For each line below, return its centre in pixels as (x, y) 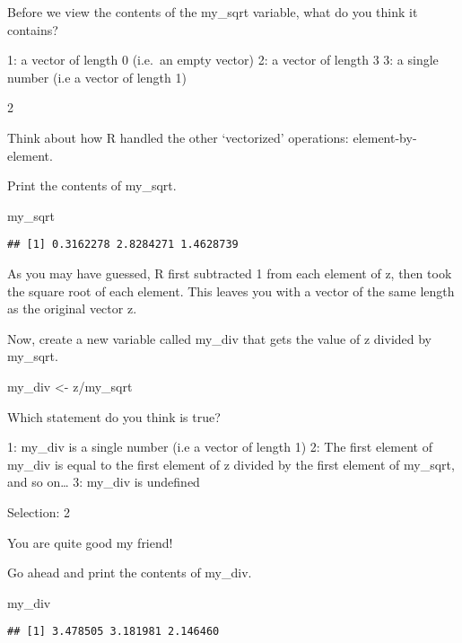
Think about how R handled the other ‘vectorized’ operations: (178, 137)
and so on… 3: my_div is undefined (104, 482)
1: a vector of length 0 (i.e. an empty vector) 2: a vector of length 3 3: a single (223, 60)
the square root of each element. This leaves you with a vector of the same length (231, 291)
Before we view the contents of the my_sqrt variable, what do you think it (213, 12)
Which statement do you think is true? (114, 416)
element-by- (385, 137)
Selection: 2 (39, 511)
